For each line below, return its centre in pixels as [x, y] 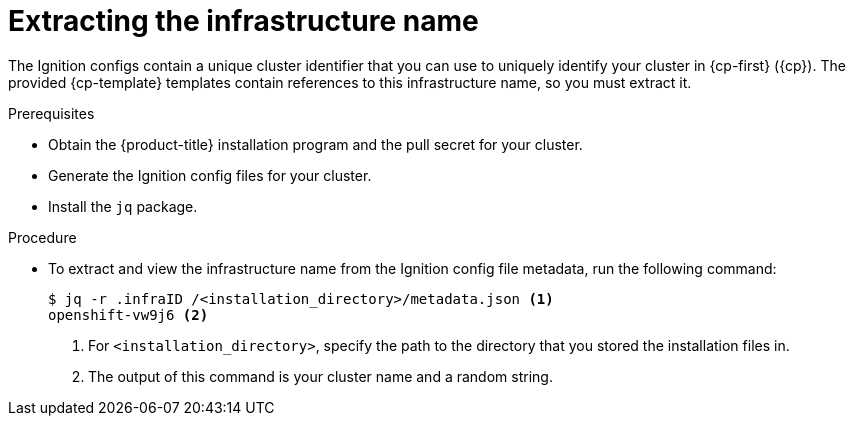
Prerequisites [51, 113]
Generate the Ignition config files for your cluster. [210, 175]
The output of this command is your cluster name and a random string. [320, 376]
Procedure [42, 237]
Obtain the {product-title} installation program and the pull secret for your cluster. [315, 144]
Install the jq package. [123, 206]
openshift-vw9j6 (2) [128, 314]
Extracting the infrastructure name [243, 21]
